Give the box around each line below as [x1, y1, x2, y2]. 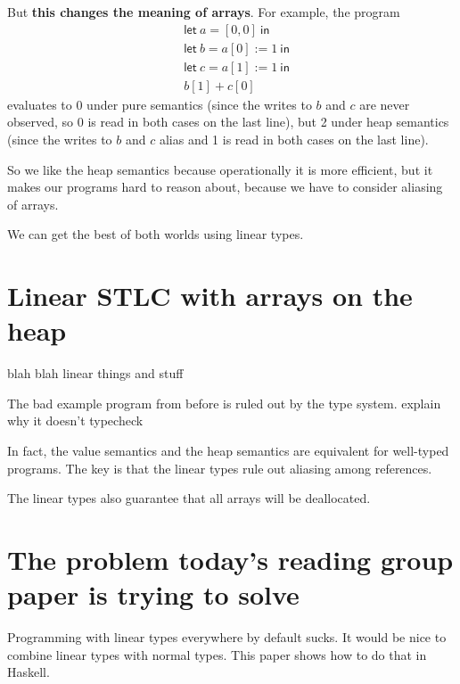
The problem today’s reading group [7, 540, 454, 577]
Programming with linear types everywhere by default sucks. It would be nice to [7, 628, 447, 647]
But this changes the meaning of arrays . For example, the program [7, 3, 400, 21]
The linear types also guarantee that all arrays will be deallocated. [7, 489, 371, 507]
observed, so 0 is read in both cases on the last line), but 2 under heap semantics [7, 112, 449, 131]
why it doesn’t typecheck [7, 411, 144, 430]
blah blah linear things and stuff [7, 364, 184, 383]
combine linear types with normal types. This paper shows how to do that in [7, 645, 427, 663]
